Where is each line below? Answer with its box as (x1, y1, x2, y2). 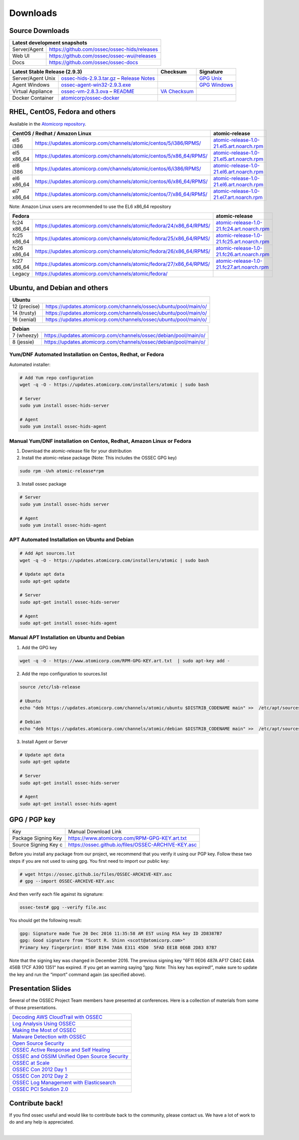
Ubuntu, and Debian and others (9, 283, 109, 292)
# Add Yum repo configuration (19, 375, 94, 380)
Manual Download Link (68, 828, 122, 835)
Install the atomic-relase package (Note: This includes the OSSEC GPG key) (21, 455, 177, 461)
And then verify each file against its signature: (9, 891, 104, 897)
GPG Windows (199, 81, 234, 88)
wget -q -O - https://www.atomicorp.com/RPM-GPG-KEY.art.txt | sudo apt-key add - (19, 658, 230, 663)
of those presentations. (9, 1004, 57, 1010)
